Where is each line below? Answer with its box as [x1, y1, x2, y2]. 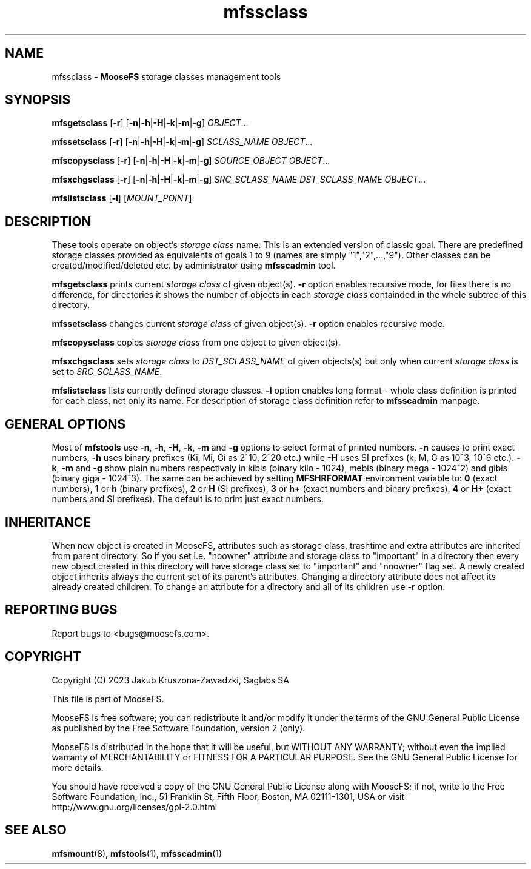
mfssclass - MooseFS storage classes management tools [52, 71, 281, 82]
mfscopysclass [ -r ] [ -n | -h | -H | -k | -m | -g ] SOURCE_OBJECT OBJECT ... [52, 155, 330, 166]
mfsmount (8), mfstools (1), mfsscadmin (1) [52, 848, 222, 859]
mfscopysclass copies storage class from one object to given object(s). [52, 337, 341, 348]
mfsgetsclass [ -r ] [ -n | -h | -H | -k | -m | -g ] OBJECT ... [52, 118, 249, 129]
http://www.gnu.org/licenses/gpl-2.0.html [52, 801, 218, 812]
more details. [52, 762, 104, 773]
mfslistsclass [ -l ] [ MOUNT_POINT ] [52, 193, 192, 204]
